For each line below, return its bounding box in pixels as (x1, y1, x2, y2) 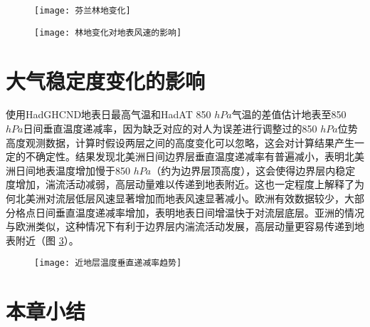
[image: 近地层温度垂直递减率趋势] (34, 258, 182, 269)
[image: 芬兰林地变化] (34, 6, 131, 16)
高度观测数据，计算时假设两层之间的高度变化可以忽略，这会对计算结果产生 (6, 135, 354, 150)
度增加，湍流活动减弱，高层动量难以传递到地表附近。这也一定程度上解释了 (6, 177, 354, 192)
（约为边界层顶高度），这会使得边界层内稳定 (151, 162, 356, 177)
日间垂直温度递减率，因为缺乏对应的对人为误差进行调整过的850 (23, 121, 317, 136)
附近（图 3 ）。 (15, 232, 79, 247)
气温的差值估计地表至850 (231, 107, 347, 122)
